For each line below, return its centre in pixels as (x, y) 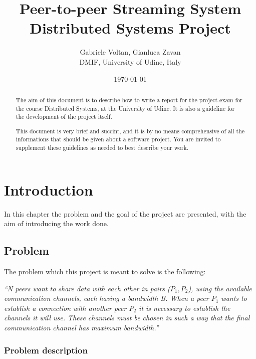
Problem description (46, 350)
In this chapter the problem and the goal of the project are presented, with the (125, 213)
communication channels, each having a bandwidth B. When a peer (106, 298)
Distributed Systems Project (130, 28)
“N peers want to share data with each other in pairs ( (87, 288)
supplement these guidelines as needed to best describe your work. (102, 148)
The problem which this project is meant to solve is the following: (105, 272)
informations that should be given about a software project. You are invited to (118, 139)
